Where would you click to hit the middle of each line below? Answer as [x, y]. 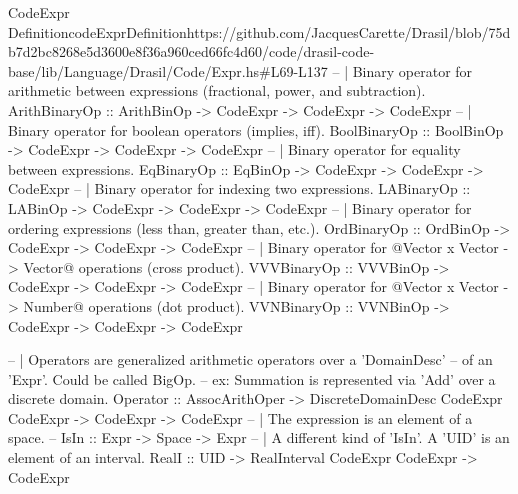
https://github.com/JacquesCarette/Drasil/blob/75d [348, 31]
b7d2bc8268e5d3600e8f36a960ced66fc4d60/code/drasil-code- [191, 51]
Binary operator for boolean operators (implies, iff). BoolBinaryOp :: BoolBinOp [256, 129]
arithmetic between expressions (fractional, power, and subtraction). [217, 90]
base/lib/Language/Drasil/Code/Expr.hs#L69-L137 [168, 70]
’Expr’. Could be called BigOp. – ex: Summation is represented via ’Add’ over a [252, 378]
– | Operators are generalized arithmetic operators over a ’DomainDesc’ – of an [250, 359]
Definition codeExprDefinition [97, 31]
